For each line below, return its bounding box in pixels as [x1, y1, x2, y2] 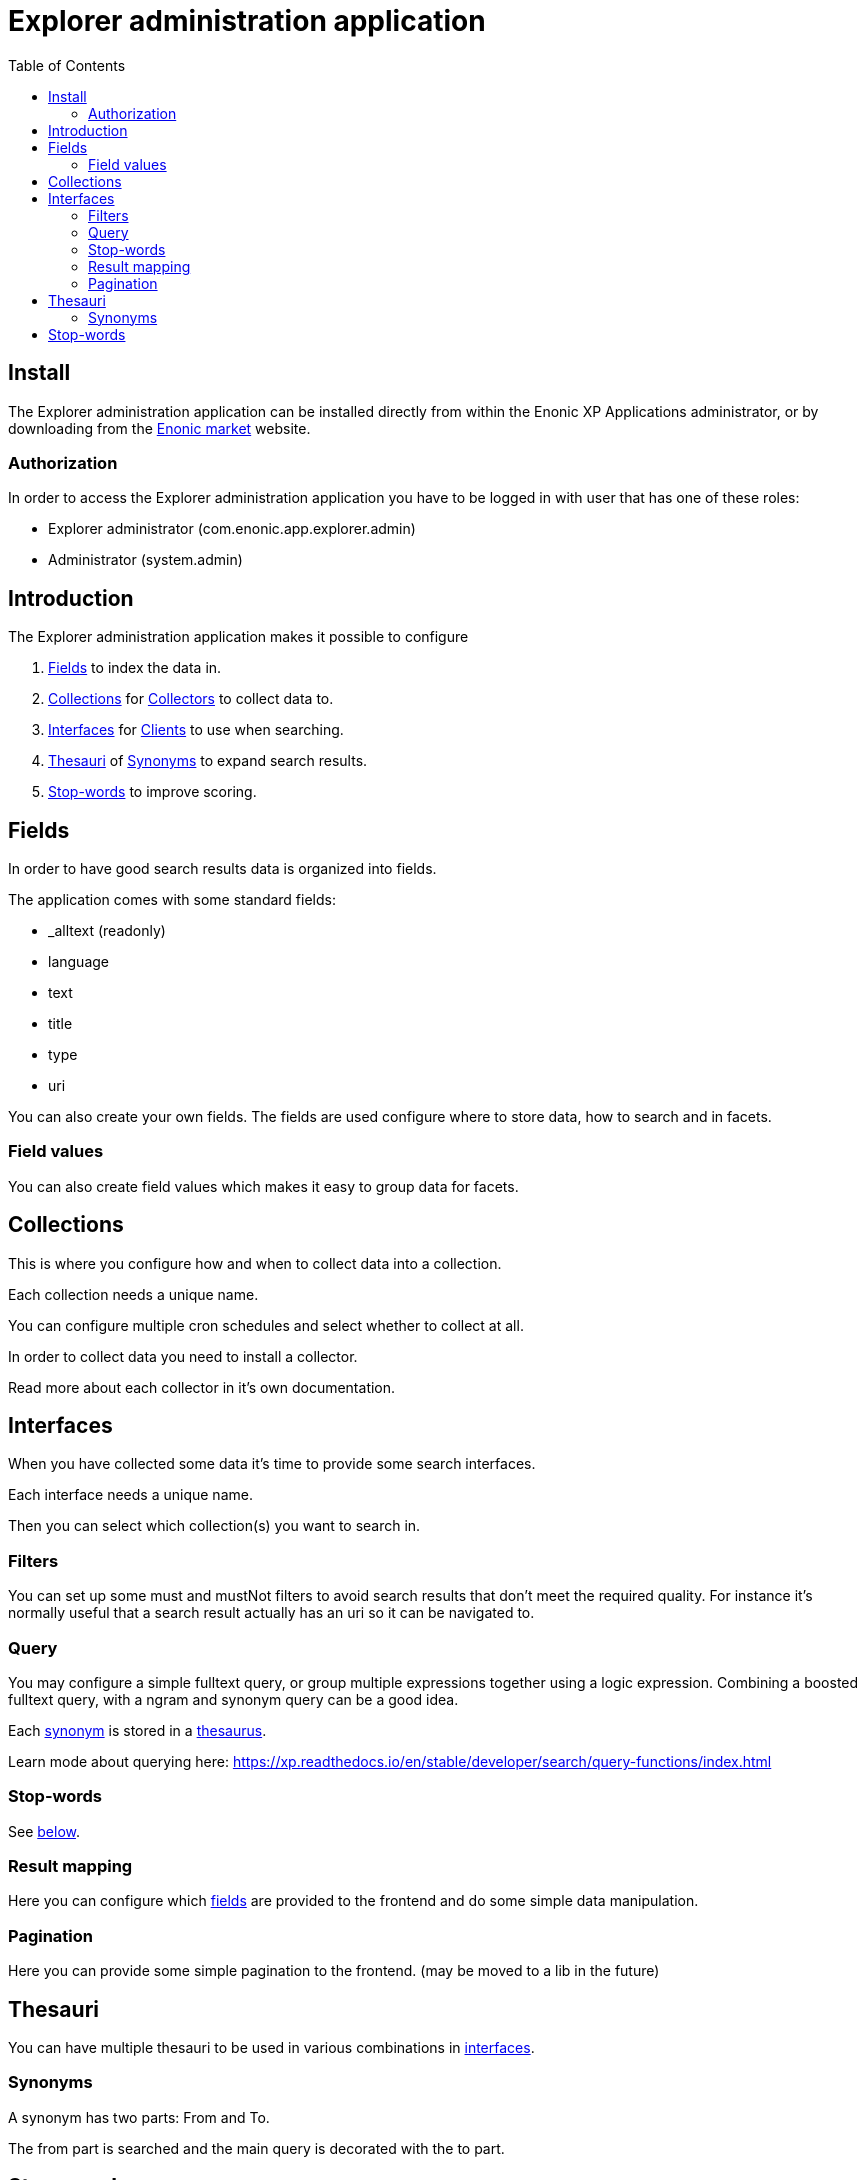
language [48, 953, 109, 971]
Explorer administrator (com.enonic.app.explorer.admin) [48, 520, 416, 538]
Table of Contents [8, 56, 126, 74]
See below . [8, 1822, 80, 1840]
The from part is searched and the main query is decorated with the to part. [8, 2139, 505, 2157]
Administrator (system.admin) [48, 551, 243, 569]
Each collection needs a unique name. [8, 1285, 259, 1303]
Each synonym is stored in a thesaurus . [8, 1721, 267, 1739]
